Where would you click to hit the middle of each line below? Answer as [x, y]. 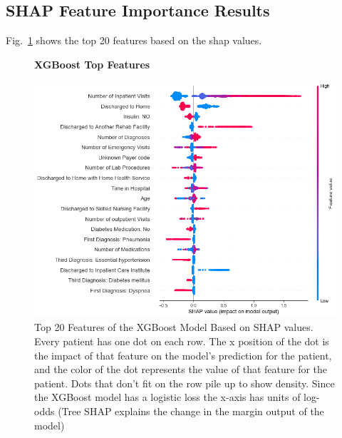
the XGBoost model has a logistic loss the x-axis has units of [167, 397]
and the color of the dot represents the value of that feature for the [181, 369]
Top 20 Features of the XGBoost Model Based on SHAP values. [174, 327]
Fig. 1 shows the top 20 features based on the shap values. [134, 40]
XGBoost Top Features [92, 64]
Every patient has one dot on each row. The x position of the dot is [182, 341]
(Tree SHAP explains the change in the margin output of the [191, 411]
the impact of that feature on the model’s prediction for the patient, [183, 355]
